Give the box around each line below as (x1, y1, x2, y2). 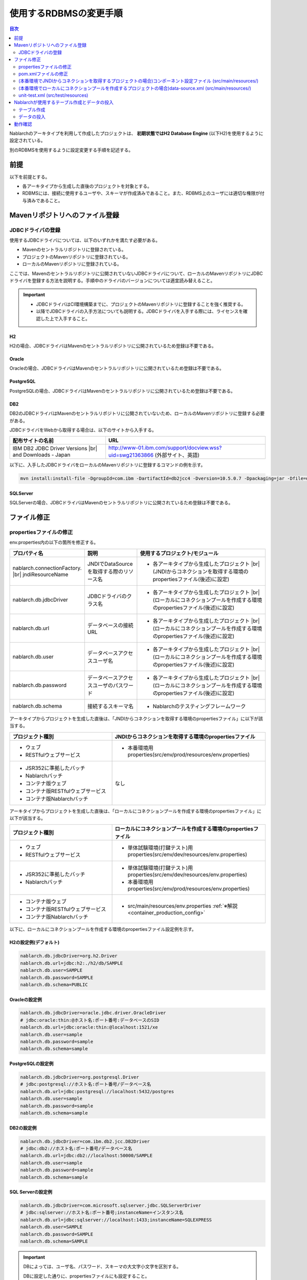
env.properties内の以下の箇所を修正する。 (9, 539, 99, 545)
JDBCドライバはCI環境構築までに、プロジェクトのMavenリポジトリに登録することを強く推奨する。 (36, 301, 246, 307)
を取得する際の (87, 568, 124, 575)
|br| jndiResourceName (12, 571, 69, 578)
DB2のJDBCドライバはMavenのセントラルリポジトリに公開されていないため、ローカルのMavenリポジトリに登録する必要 (9, 410, 265, 417)
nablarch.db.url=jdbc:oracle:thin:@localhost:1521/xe (20, 1025, 158, 1030)
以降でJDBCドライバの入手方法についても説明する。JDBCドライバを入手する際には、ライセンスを (36, 308, 244, 314)
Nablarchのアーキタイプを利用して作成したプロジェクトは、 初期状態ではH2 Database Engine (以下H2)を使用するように (9, 131, 264, 137)
